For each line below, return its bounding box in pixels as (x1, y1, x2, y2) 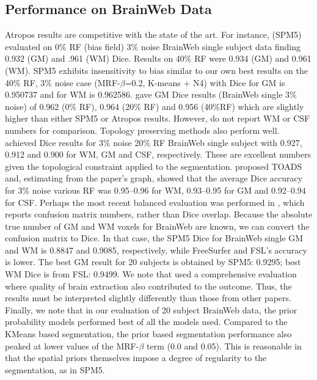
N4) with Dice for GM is (192, 76, 285, 89)
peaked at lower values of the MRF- (5, 339, 139, 352)
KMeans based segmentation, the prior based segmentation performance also (5, 327, 292, 340)
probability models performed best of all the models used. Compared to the (5, 315, 288, 328)
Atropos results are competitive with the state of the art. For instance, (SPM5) (5, 28, 302, 41)
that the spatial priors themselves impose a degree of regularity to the (5, 351, 267, 364)
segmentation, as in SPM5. (5, 363, 105, 376)
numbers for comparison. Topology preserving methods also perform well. (5, 123, 280, 136)
